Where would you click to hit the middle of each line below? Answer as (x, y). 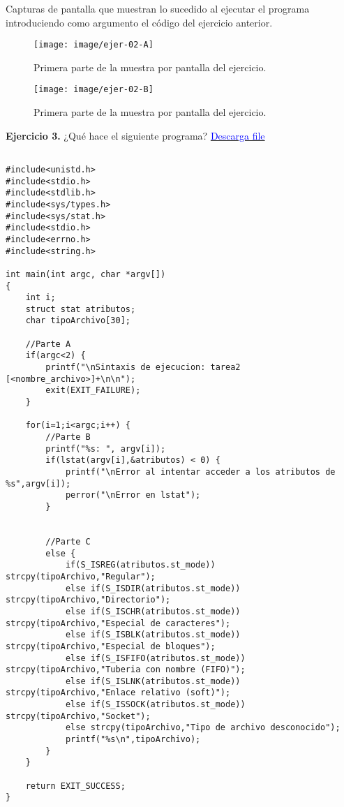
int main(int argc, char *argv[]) (86, 274)
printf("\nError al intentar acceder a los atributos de (200, 472)
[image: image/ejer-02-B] (94, 90)
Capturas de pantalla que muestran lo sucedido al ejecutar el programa (158, 8)
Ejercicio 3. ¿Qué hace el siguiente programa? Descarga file (135, 135)
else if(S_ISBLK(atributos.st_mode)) (153, 635)
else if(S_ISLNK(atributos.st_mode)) (153, 681)
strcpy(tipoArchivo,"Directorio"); (88, 600)
